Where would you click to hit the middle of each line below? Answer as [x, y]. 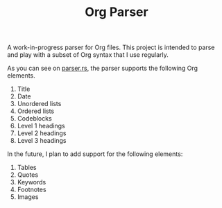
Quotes [28, 175]
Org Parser [117, 12]
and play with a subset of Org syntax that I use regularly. [88, 55]
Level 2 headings [42, 133]
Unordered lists [39, 104]
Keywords [32, 182]
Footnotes [32, 190]
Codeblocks [34, 119]
